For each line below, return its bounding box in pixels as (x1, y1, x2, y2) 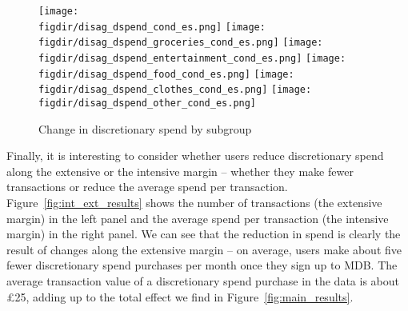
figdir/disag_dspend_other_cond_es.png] (38, 97, 257, 109)
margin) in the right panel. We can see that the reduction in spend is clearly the (6, 225, 401, 242)
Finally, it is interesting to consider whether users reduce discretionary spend (6, 147, 384, 164)
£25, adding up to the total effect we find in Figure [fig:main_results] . (6, 288, 354, 305)
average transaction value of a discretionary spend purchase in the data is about (6, 272, 399, 289)
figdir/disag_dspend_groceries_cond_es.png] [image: (38, 37, 323, 49)
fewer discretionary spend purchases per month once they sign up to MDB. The (6, 257, 398, 273)
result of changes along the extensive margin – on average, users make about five (6, 241, 402, 257)
